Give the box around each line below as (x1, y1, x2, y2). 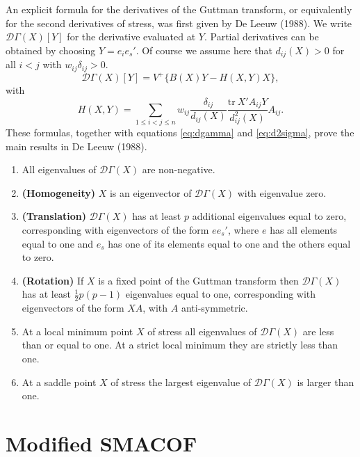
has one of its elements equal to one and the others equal (108, 236, 351, 250)
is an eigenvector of (109, 185, 192, 200)
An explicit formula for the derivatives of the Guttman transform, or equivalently (6, 2, 352, 16)
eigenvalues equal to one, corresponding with (125, 287, 316, 301)
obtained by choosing (6, 42, 96, 57)
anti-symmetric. (181, 300, 248, 315)
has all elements (270, 222, 338, 236)
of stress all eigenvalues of (147, 323, 257, 338)
